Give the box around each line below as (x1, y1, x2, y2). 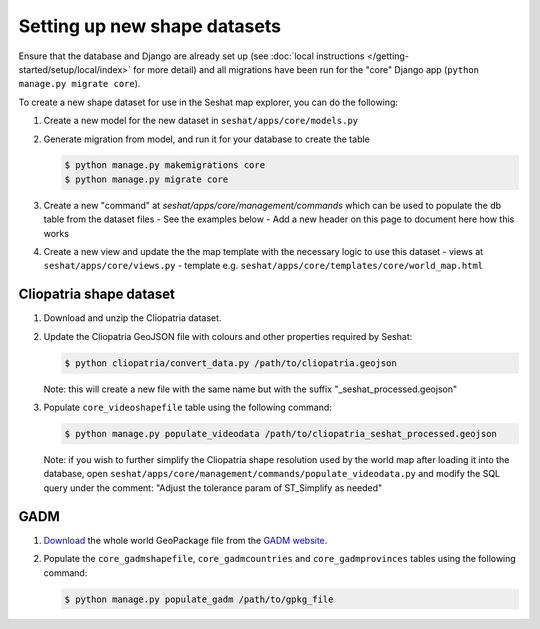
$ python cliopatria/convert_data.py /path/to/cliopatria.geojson (64, 357, 397, 369)
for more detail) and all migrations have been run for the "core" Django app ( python (133, 63, 480, 75)
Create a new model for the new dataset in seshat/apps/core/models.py (43, 115, 359, 127)
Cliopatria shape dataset (18, 286, 175, 303)
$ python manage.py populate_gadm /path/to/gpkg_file (64, 593, 334, 605)
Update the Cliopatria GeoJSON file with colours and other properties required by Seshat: (43, 330, 413, 342)
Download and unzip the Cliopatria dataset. (43, 312, 222, 324)
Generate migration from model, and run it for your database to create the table (43, 133, 370, 145)
